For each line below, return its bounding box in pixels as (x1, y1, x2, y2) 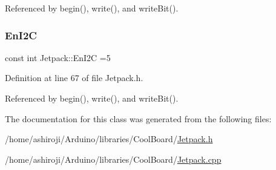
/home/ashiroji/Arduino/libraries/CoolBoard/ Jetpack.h (5, 132, 213, 145)
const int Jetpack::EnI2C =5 (5, 51, 111, 64)
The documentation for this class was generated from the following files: (5, 112, 272, 125)
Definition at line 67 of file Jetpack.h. (5, 71, 143, 84)
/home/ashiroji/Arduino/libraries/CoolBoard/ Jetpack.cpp (5, 152, 222, 165)
